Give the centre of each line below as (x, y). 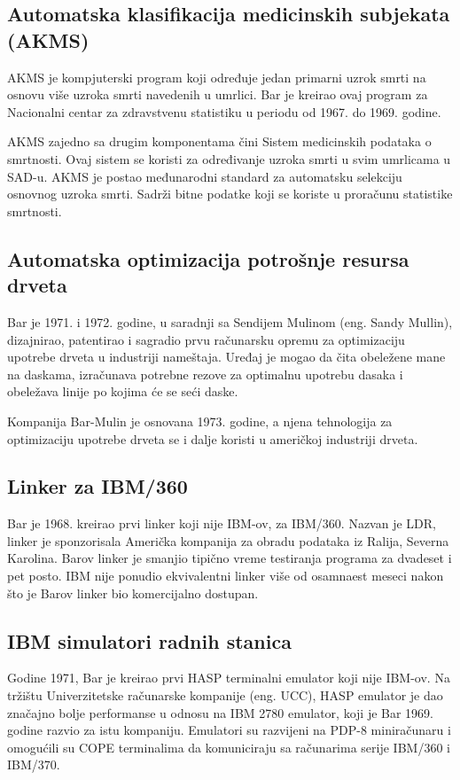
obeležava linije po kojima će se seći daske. (123, 391)
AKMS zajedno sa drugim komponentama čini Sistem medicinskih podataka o (219, 141)
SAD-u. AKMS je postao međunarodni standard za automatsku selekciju (205, 176)
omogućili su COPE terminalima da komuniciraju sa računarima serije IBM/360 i (229, 747)
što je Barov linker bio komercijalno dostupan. (133, 593)
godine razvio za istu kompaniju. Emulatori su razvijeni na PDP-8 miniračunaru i (229, 730)
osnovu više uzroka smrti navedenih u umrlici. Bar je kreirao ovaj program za (218, 94)
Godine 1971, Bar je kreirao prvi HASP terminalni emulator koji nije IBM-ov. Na (229, 678)
